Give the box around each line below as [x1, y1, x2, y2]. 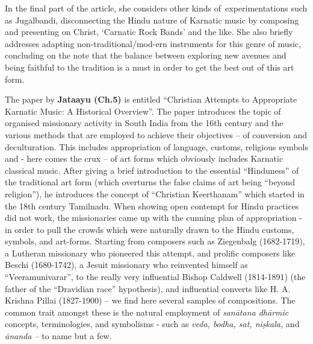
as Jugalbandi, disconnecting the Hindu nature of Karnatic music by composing [5, 13, 299, 26]
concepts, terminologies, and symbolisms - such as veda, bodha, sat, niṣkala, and [5, 317, 300, 330]
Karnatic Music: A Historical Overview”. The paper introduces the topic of [5, 104, 281, 117]
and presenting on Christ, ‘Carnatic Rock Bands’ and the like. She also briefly [5, 25, 293, 38]
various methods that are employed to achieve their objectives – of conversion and [5, 128, 308, 141]
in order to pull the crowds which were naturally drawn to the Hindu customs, [5, 223, 294, 235]
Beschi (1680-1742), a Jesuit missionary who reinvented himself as [5, 258, 248, 271]
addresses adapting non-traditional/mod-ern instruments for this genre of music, [5, 37, 301, 49]
